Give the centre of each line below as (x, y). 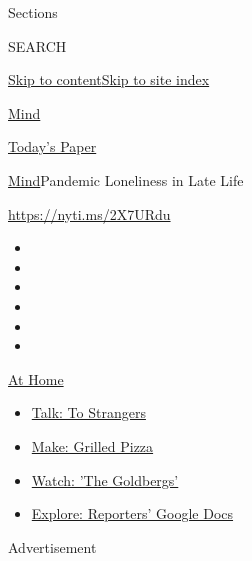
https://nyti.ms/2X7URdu (89, 213)
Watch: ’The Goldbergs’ (105, 479)
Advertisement (52, 546)
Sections (33, 12)
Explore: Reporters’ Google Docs (132, 513)
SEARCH (37, 45)
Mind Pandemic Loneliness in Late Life (126, 179)
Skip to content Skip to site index (109, 79)
